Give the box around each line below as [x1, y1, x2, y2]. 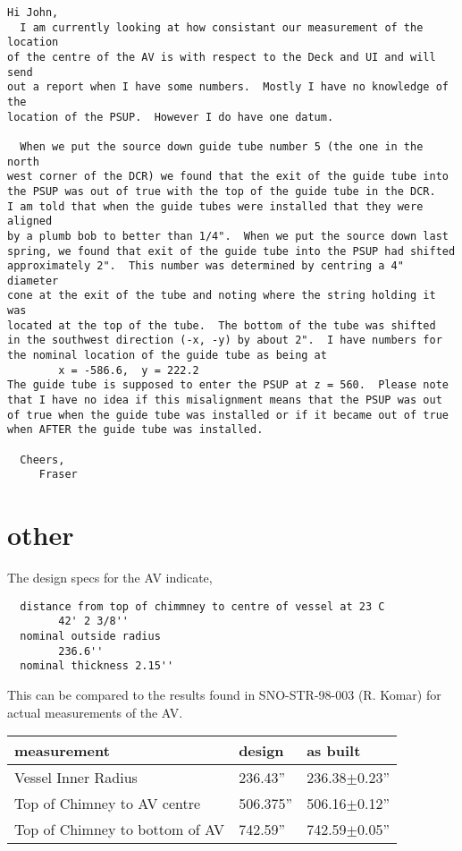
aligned [7, 215, 53, 228]
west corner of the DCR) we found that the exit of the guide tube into [7, 170, 449, 183]
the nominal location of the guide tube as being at [7, 349, 327, 362]
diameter [7, 274, 59, 287]
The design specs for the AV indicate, [7, 568, 213, 587]
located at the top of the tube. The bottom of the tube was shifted [7, 319, 436, 332]
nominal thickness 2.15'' [20, 660, 174, 673]
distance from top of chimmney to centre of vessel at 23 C [20, 600, 385, 613]
